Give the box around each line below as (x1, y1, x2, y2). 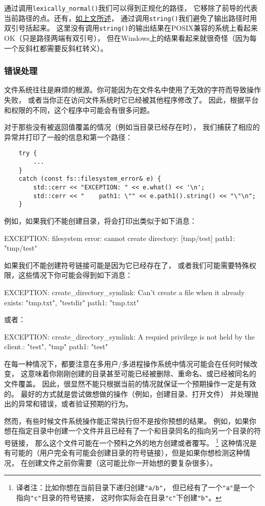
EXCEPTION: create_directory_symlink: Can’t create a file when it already (4, 286, 245, 297)
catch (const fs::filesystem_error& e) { (18, 175, 161, 183)
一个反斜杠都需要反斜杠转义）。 (4, 42, 108, 53)
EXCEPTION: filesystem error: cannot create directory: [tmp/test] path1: (4, 232, 235, 243)
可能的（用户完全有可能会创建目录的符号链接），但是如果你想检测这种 (11, 447, 243, 458)
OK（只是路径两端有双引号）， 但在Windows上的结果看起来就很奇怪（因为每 (4, 32, 257, 43)
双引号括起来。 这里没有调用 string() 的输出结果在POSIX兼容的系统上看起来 (4, 22, 258, 33)
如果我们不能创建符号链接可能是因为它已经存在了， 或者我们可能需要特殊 (4, 259, 249, 270)
